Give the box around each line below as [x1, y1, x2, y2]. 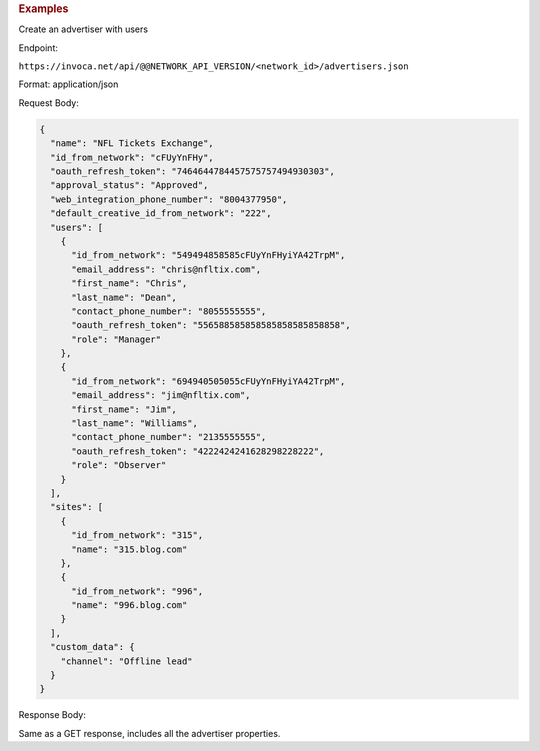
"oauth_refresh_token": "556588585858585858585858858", [71, 320, 351, 331]
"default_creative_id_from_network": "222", [50, 208, 272, 219]
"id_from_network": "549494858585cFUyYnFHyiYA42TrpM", [71, 250, 346, 261]
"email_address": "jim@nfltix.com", [71, 390, 251, 401]
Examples [18, 2, 69, 15]
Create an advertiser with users [18, 23, 149, 35]
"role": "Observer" [71, 460, 167, 471]
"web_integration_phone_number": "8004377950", [50, 193, 288, 205]
